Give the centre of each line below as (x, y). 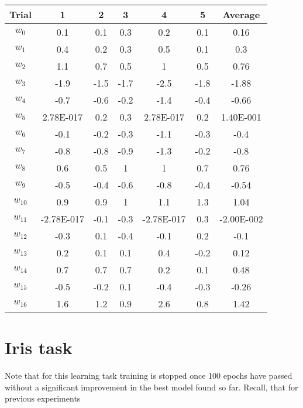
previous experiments (43, 398)
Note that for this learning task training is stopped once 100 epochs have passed (149, 376)
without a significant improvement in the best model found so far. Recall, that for (151, 387)
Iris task (39, 347)
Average (241, 14)
